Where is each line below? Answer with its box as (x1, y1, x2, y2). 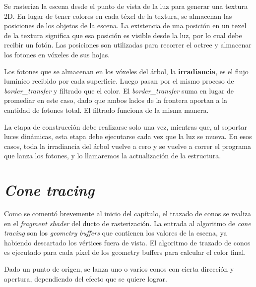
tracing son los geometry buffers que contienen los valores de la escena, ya (4, 228, 227, 238)
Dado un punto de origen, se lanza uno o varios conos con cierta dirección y (4, 264, 234, 274)
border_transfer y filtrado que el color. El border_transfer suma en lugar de (4, 85, 234, 96)
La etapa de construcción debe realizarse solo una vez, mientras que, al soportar (4, 121, 247, 132)
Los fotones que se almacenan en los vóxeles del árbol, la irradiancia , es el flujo (4, 66, 249, 76)
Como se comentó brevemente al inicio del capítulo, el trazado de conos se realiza (4, 208, 252, 219)
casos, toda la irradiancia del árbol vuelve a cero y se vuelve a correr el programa (4, 141, 251, 151)
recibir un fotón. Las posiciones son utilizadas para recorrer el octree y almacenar (4, 40, 252, 50)
